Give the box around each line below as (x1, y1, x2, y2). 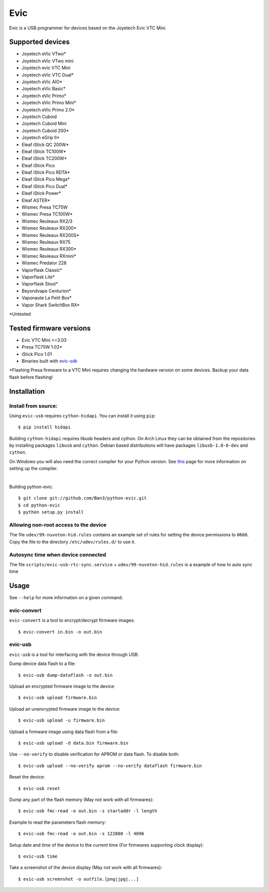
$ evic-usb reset (18, 785, 60, 791)
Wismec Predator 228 (21, 260, 67, 266)
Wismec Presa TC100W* (21, 211, 73, 217)
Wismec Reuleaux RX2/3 (21, 218, 73, 224)
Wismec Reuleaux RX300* (21, 246, 77, 252)
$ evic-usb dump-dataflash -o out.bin (18, 672, 113, 678)
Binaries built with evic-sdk (21, 358, 78, 364)
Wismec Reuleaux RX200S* (21, 232, 80, 238)
